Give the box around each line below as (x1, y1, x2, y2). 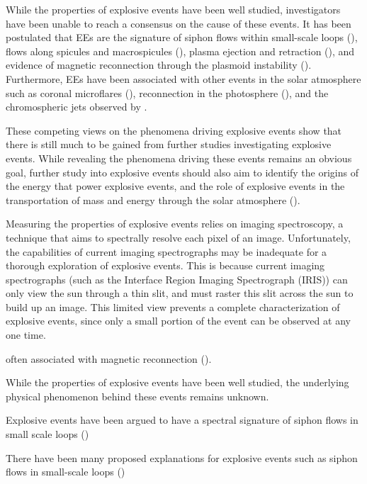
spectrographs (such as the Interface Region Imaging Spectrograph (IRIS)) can (6, 271, 348, 286)
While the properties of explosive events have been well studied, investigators (6, 2, 341, 16)
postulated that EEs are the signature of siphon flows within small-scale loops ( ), (6, 30, 358, 45)
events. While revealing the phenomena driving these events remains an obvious (6, 150, 352, 165)
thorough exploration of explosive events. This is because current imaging (6, 258, 325, 273)
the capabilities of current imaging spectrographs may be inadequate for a (6, 244, 327, 259)
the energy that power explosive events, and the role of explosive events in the (6, 179, 345, 193)
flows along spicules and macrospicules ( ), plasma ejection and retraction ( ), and (6, 43, 355, 58)
